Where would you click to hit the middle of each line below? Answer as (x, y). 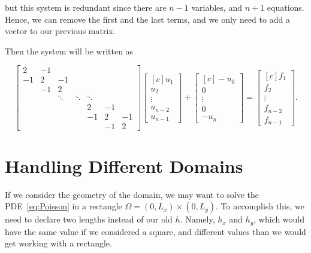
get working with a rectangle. (58, 243)
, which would (279, 219)
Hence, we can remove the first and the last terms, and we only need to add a (147, 19)
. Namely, (197, 219)
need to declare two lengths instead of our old (89, 219)
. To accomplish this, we (260, 206)
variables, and (217, 7)
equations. (286, 7)
